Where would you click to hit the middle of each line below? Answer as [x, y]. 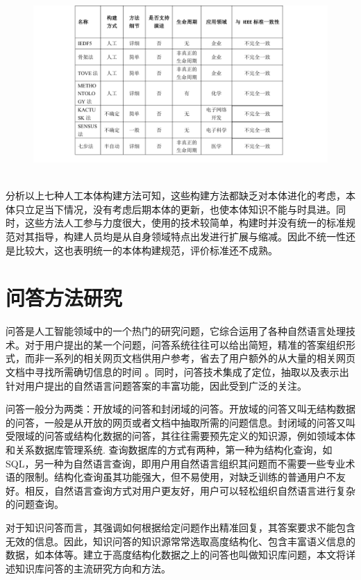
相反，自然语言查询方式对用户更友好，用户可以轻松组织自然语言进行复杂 [190, 490]
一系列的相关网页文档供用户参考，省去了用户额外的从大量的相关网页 [200, 358]
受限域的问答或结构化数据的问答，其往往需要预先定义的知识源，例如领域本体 [180, 436]
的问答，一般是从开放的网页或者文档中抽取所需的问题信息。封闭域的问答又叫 [180, 422]
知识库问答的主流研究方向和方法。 [93, 568]
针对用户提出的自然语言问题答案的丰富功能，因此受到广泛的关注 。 [156, 385]
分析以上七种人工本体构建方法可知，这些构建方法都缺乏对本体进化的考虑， [176, 196]
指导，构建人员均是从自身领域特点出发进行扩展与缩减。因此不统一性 [190, 236]
